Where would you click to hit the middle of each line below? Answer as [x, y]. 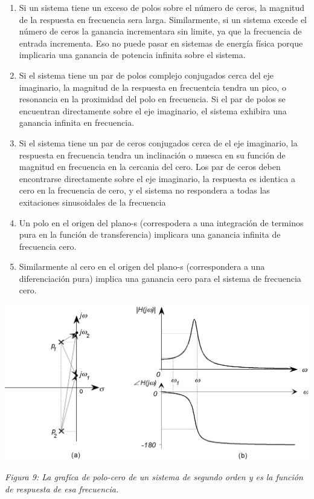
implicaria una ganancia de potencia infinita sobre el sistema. [132, 55]
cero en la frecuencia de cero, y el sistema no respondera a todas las [144, 190]
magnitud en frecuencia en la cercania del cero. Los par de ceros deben [150, 167]
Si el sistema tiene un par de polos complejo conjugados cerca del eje [146, 75]
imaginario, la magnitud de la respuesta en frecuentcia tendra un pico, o [152, 87]
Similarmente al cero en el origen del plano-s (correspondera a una [142, 266]
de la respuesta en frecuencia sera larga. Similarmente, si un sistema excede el [163, 19]
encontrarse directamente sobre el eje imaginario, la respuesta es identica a [157, 178]
